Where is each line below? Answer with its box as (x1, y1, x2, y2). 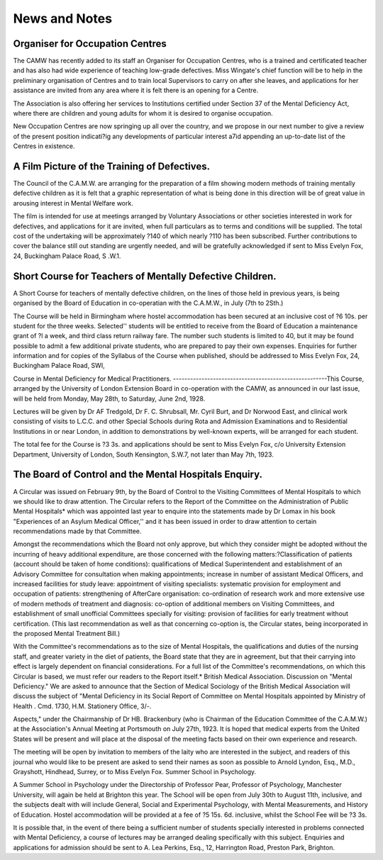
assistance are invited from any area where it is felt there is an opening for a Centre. (13, 86, 259, 95)
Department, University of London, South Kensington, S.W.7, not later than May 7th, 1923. (13, 450, 274, 459)
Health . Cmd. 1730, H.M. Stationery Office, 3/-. (13, 702, 152, 710)
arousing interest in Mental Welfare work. (13, 199, 134, 207)
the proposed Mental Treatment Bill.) (13, 629, 121, 637)
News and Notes (13, 11, 113, 26)
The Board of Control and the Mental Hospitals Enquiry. (13, 469, 262, 481)
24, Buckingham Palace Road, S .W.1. (13, 252, 121, 260)
